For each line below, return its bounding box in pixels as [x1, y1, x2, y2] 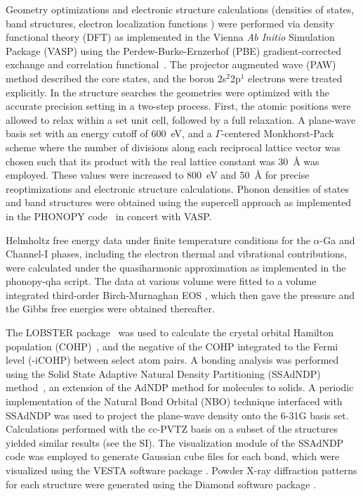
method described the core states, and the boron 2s [6, 70, 227, 85]
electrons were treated [248, 70, 343, 85]
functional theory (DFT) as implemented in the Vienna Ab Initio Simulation [6, 30, 335, 44]
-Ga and [319, 232, 355, 247]
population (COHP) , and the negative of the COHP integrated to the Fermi [6, 338, 338, 353]
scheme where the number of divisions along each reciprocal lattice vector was [6, 139, 341, 154]
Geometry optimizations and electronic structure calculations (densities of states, [6, 2, 355, 16]
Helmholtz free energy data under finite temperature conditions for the [6, 232, 310, 247]
